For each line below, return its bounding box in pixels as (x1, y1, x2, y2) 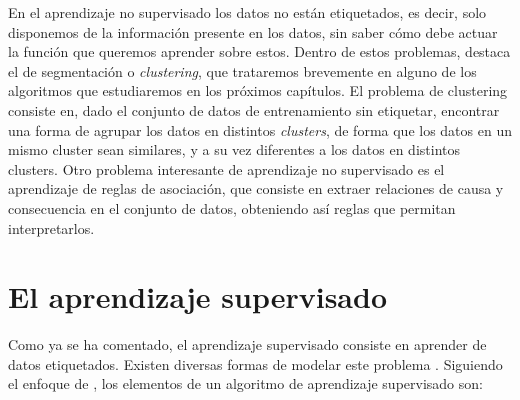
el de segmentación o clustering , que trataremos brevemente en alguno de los (8, 60, 477, 81)
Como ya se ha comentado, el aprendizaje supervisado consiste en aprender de (8, 334, 487, 355)
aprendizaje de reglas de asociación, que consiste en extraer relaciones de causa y (8, 178, 504, 199)
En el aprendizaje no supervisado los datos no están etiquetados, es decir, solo (8, 2, 487, 22)
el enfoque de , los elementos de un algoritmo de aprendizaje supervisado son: (8, 373, 483, 394)
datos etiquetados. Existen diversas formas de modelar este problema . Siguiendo (8, 353, 503, 374)
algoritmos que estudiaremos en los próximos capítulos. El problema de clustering (8, 80, 508, 101)
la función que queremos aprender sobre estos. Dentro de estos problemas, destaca (8, 41, 511, 62)
